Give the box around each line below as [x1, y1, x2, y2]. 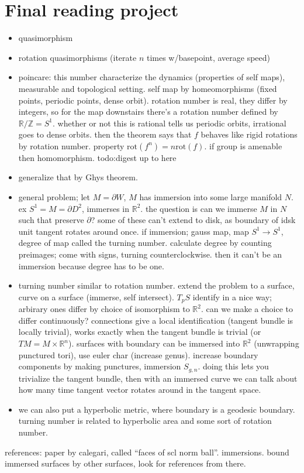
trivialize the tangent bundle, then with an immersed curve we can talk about [18, 372, 298, 384]
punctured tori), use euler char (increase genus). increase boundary [18, 348, 258, 361]
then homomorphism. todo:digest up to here [18, 151, 177, 163]
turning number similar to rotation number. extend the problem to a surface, [18, 279, 295, 292]
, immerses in [81, 202, 130, 214]
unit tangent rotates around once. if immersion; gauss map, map [18, 225, 249, 237]
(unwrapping [254, 337, 299, 349]
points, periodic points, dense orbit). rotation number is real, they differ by [18, 94, 288, 106]
